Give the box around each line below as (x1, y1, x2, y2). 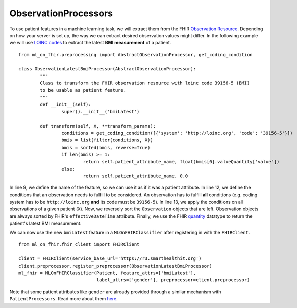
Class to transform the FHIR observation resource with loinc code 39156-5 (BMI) (40, 80, 250, 86)
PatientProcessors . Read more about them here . (9, 296, 118, 302)
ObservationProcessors (9, 8, 113, 19)
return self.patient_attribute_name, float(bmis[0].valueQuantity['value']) (83, 159, 280, 164)
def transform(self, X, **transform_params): (40, 123, 156, 129)
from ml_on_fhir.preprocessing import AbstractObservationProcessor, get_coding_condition (18, 52, 253, 57)
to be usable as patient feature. (40, 87, 127, 93)
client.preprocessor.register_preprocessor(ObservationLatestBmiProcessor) (18, 263, 212, 269)
